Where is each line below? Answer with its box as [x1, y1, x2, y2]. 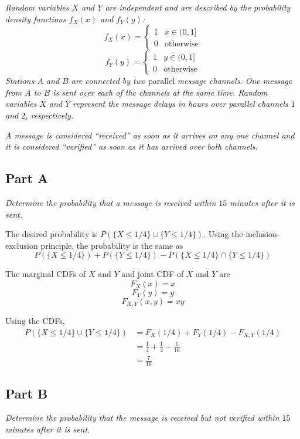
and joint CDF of [121, 268, 184, 280]
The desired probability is [5, 228, 98, 240]
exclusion [5, 239, 38, 251]
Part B [5, 384, 48, 402]
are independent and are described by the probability [105, 1, 291, 13]
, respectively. [25, 109, 73, 121]
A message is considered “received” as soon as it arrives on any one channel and [5, 129, 295, 141]
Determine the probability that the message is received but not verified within [5, 411, 279, 424]
